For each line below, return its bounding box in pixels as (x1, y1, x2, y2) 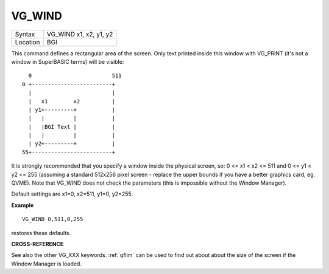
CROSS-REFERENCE (11, 240, 64, 247)
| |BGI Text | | (28, 123, 116, 130)
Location (15, 38, 40, 46)
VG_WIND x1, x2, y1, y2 (46, 30, 113, 38)
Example (11, 201, 34, 209)
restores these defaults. (11, 229, 71, 236)
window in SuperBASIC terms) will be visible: (11, 58, 124, 65)
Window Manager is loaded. (11, 260, 82, 267)
